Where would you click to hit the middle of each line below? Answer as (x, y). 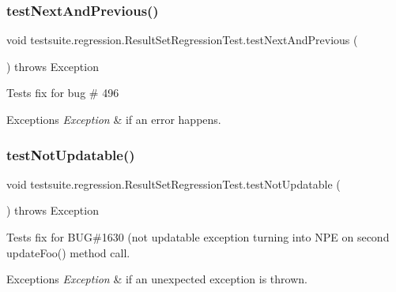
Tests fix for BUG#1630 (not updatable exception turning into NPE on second (198, 237)
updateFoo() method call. (68, 252)
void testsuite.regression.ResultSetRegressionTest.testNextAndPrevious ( (182, 40)
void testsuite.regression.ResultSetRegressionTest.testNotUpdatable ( (173, 183)
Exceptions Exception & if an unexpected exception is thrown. (157, 279)
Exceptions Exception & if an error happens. (114, 119)
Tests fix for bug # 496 (63, 93)
